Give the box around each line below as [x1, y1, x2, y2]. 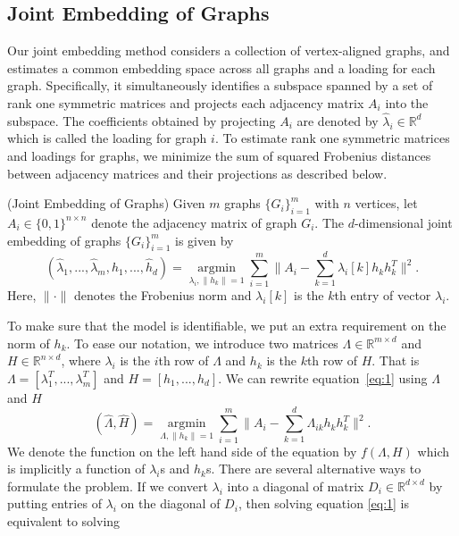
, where [61, 351, 101, 370]
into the [385, 93, 429, 112]
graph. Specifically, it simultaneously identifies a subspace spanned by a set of [7, 76, 433, 95]
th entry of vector [334, 286, 431, 305]
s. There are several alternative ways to [205, 459, 421, 478]
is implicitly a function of [7, 459, 146, 478]
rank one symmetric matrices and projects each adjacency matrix [7, 93, 364, 112]
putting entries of [7, 494, 102, 513]
